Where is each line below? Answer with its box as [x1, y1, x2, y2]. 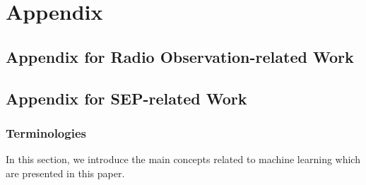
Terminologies [6, 124, 86, 141]
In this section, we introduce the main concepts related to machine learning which [6, 152, 360, 167]
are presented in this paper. [6, 165, 125, 180]
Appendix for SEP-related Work [6, 87, 247, 109]
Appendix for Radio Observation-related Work [6, 45, 354, 67]
